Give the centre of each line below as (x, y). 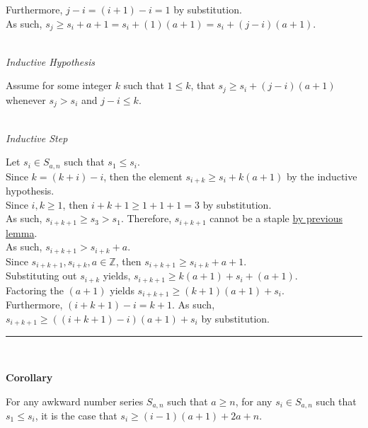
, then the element (143, 176)
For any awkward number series (75, 401)
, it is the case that (76, 415)
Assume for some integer (59, 85)
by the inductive (322, 176)
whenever (26, 99)
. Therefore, (146, 218)
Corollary (29, 377)
